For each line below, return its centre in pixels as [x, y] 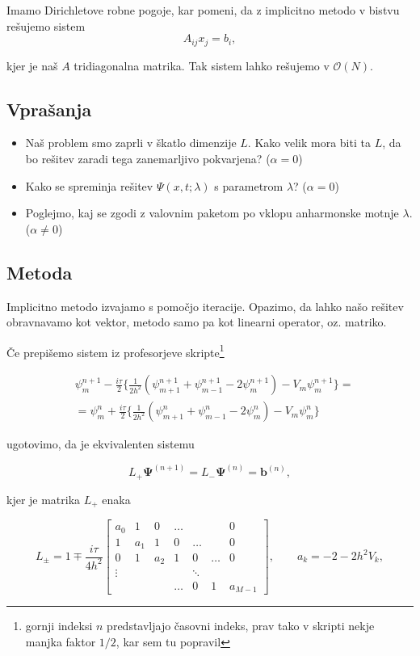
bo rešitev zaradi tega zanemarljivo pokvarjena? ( [148, 159]
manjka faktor [61, 641]
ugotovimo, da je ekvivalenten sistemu [101, 444]
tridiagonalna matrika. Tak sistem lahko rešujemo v [202, 65]
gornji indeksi [59, 626]
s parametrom [249, 185]
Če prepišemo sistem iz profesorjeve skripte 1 [115, 351]
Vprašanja [49, 109]
